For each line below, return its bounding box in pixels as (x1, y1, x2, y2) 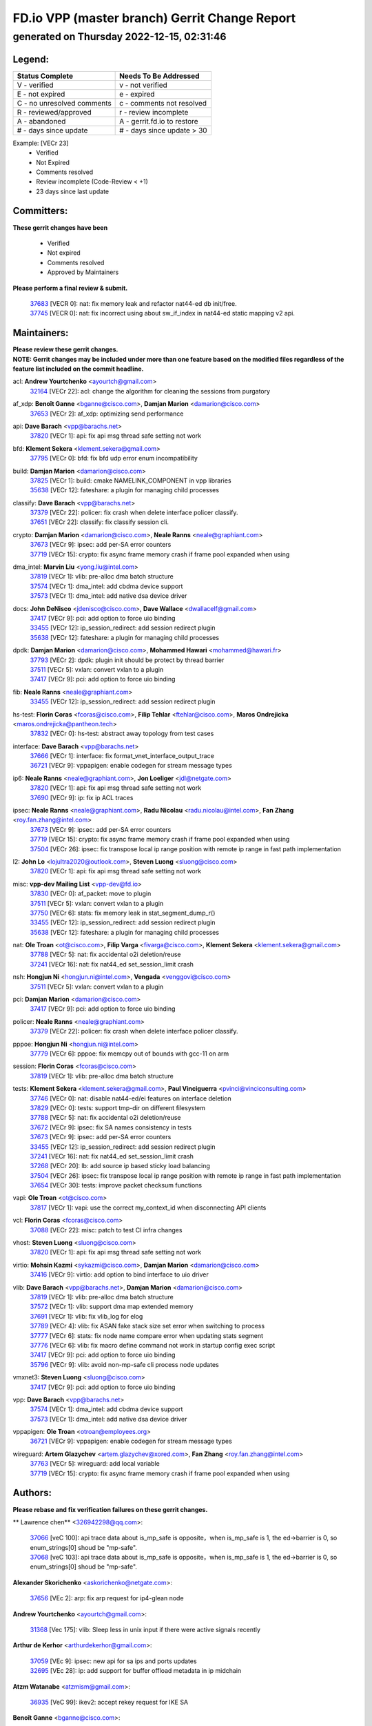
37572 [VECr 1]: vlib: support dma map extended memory (30, 1302, 194, 1311)
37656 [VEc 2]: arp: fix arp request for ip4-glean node (30, 1594, 184, 1602)
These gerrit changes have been (12, 223, 108, 231)
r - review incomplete (119, 107, 189, 117)
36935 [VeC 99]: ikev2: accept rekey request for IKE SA (30, 1698, 189, 1706)
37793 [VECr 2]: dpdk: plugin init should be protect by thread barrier (30, 656, 225, 664)
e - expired (119, 89, 155, 99)
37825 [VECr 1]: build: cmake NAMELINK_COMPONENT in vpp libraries (30, 476, 231, 485)
